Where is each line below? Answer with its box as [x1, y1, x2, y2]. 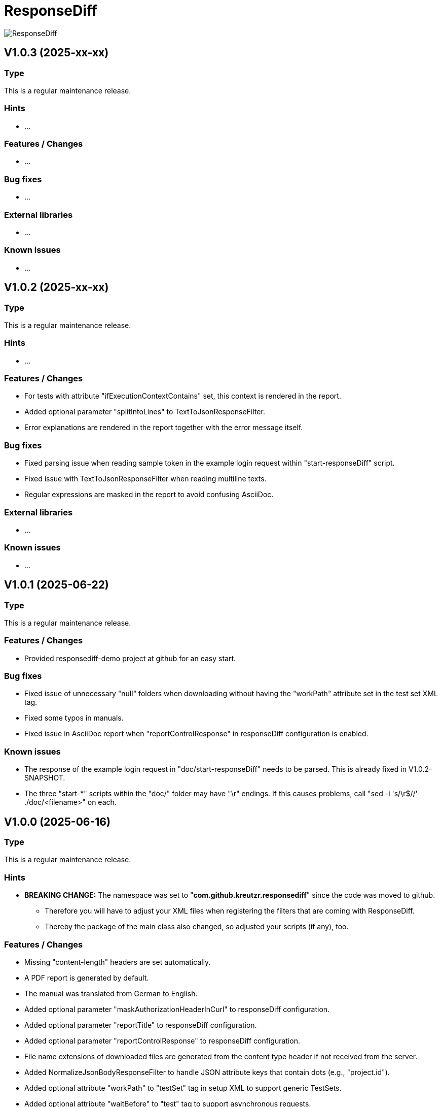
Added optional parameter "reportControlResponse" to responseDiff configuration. [24, 1036, 300, 1045]
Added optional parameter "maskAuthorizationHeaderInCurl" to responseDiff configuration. [24, 1004, 330, 1014]
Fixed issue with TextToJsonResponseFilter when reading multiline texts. [24, 474, 267, 483]
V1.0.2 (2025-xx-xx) [4, 281, 109, 294]
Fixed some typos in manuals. [24, 713, 124, 723]
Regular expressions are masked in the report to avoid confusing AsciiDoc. [24, 490, 274, 499]
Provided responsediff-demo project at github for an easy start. [24, 654, 236, 663]
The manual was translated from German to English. [24, 989, 198, 998]
